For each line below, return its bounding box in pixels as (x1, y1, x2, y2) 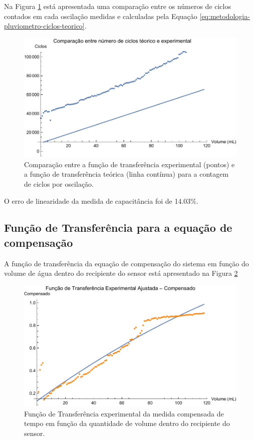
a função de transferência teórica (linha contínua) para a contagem (24, 169, 229, 179)
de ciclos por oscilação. (24, 178, 94, 189)
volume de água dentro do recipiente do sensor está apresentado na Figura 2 (4, 268, 238, 278)
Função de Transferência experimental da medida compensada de (24, 408, 224, 418)
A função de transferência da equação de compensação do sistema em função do (4, 258, 249, 268)
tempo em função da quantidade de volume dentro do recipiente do (24, 418, 230, 428)
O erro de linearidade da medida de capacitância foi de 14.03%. (4, 195, 198, 206)
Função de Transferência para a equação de (4, 220, 232, 235)
